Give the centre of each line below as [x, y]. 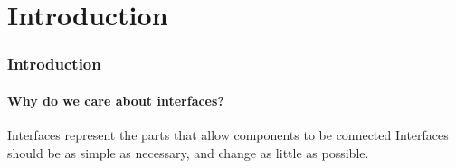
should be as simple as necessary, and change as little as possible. [188, 152]
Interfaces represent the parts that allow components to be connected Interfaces [228, 135]
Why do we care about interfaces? [116, 100]
